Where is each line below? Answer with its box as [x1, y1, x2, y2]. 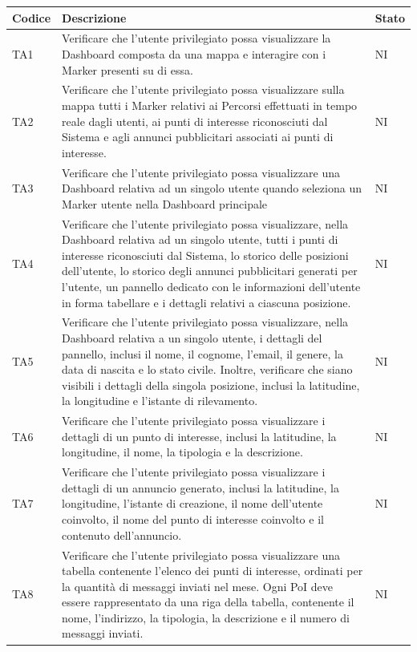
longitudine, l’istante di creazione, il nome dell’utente [62, 495, 323, 512]
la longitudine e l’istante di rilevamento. [62, 392, 258, 409]
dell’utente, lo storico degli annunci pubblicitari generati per [62, 262, 358, 279]
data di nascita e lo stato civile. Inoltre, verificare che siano [62, 361, 353, 378]
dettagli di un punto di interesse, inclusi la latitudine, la [62, 427, 337, 444]
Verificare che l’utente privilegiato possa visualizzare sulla [62, 81, 345, 98]
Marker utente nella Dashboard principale [62, 195, 268, 212]
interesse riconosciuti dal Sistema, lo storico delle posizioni [62, 246, 349, 263]
